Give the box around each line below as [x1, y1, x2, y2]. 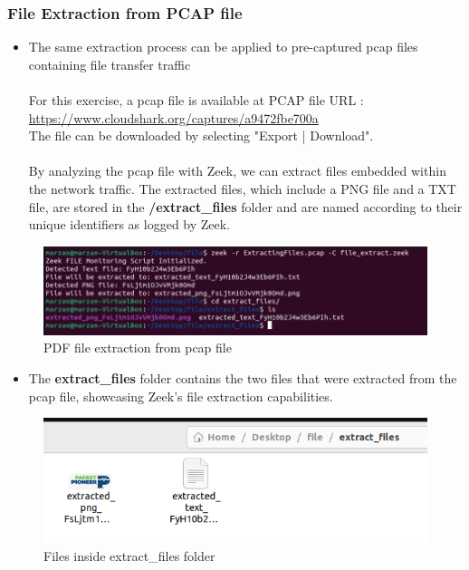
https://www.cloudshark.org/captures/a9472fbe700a [28, 108, 319, 127]
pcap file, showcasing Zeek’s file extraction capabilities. [28, 386, 333, 405]
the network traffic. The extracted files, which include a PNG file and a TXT [28, 179, 456, 198]
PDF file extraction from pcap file [43, 338, 232, 357]
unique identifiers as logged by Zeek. [28, 215, 231, 234]
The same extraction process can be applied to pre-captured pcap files [28, 37, 418, 56]
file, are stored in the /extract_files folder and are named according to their [28, 197, 463, 216]
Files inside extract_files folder [43, 546, 215, 565]
